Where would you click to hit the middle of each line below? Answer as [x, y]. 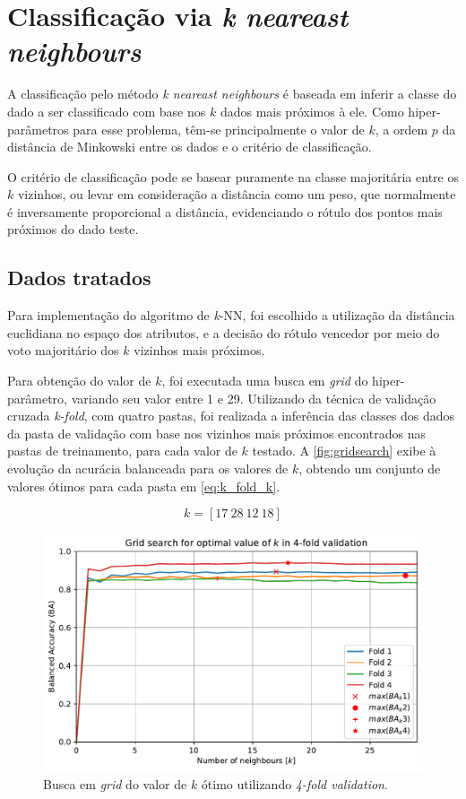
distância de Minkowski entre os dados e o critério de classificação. [190, 147]
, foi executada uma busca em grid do [265, 381]
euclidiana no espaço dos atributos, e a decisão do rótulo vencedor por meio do [224, 332]
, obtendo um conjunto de [370, 469]
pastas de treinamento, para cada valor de [122, 451]
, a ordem [401, 129]
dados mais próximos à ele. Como [312, 111]
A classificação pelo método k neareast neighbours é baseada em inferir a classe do [232, 94]
